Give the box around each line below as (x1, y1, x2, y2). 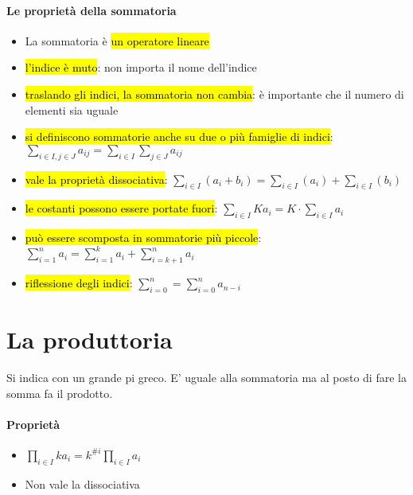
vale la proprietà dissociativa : (25, 170, 168, 187)
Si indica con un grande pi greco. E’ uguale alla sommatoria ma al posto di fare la (6, 368, 407, 385)
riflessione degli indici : (25, 275, 133, 291)
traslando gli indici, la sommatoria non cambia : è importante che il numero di (25, 85, 404, 102)
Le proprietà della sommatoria (6, 2, 177, 18)
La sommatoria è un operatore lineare (25, 32, 209, 49)
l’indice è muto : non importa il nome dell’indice (25, 59, 257, 76)
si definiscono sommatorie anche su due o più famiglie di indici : (25, 128, 333, 145)
